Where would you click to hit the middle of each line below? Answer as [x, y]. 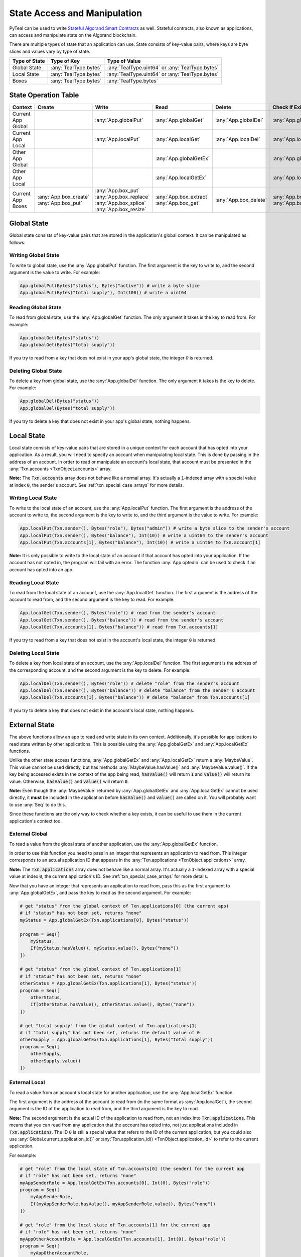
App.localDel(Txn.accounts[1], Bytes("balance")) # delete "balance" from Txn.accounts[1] [135, 697]
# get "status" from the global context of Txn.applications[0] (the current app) [124, 906]
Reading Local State [34, 582]
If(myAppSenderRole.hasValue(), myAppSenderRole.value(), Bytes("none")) [123, 1204]
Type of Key [65, 61]
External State [32, 725]
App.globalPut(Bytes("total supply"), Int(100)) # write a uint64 [103, 293]
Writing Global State [34, 255]
